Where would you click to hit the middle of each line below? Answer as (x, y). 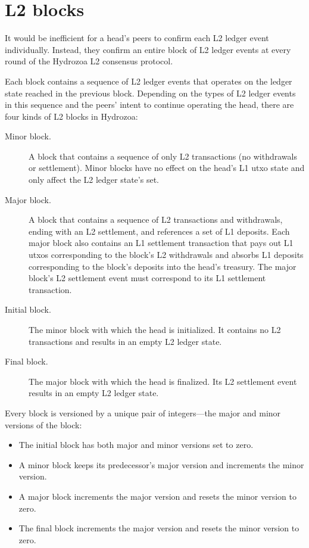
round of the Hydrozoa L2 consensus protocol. (89, 61)
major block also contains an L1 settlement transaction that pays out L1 (161, 243)
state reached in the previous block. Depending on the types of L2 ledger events (150, 93)
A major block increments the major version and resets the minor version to (157, 496)
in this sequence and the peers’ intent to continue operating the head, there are (149, 105)
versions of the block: (43, 424)
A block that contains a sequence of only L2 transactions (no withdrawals (163, 156)
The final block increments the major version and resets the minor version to (159, 528)
